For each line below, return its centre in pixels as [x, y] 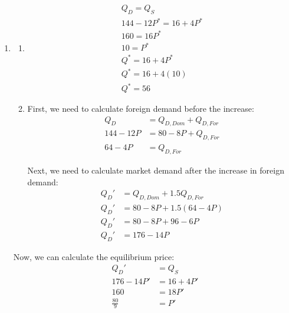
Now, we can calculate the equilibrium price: [94, 256]
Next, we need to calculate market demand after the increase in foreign [156, 170]
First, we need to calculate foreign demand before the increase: [141, 109]
